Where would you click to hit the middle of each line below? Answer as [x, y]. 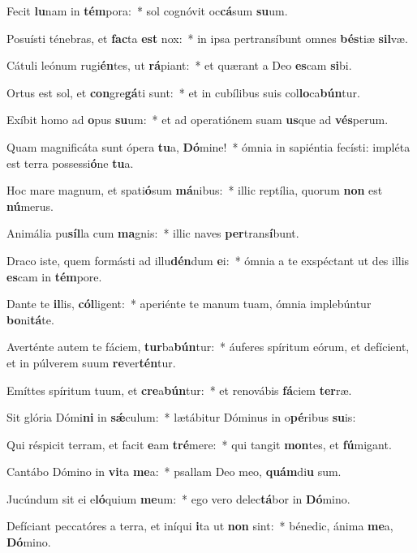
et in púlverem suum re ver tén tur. [91, 362]
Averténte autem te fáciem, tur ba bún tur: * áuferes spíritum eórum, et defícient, [208, 347]
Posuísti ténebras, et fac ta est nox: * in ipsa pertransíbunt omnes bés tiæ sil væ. [207, 38]
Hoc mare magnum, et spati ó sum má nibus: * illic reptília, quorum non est [195, 190]
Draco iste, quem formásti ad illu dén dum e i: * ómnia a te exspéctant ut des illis [208, 260]
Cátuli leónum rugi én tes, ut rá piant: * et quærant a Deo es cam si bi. [179, 65]
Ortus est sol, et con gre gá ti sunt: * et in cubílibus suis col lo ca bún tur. [183, 92]
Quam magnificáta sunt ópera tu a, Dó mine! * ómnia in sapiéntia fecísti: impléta [208, 146]
